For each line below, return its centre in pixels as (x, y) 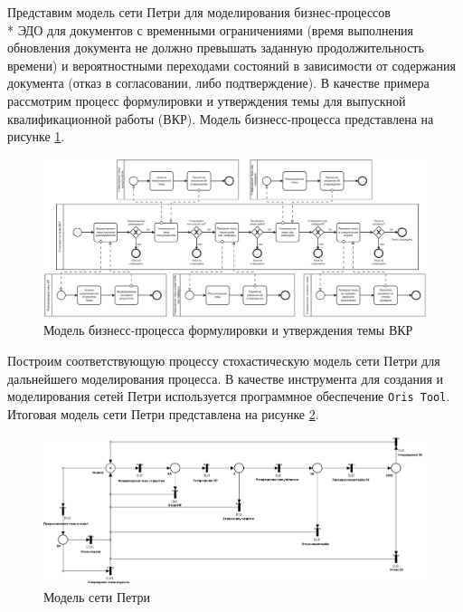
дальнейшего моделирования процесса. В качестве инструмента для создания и (226, 378)
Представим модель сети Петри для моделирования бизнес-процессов (199, 12)
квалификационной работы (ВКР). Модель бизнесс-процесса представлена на (221, 118)
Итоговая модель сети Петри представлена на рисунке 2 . (163, 413)
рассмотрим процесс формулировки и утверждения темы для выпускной (207, 100)
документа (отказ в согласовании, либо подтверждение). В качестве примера (218, 83)
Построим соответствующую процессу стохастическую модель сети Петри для (224, 360)
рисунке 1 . (36, 136)
